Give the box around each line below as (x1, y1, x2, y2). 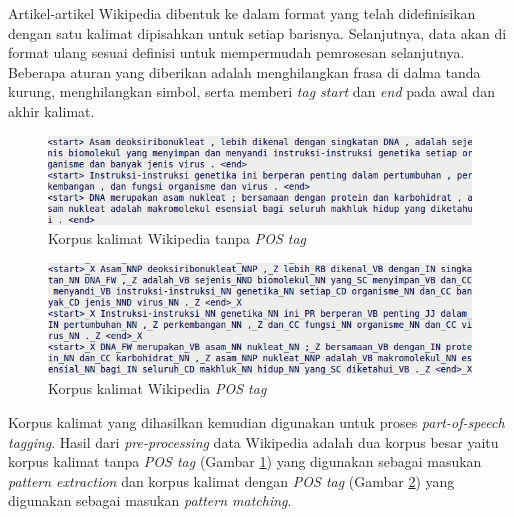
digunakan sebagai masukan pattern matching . (8, 490, 292, 511)
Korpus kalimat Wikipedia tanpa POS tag (48, 228, 307, 249)
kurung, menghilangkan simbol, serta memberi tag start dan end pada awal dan (8, 81, 495, 102)
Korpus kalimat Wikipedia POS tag (48, 378, 267, 399)
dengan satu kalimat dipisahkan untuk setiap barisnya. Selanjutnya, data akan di (8, 22, 507, 43)
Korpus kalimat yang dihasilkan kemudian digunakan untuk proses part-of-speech (8, 412, 505, 433)
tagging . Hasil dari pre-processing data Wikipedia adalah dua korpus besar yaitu (8, 431, 499, 452)
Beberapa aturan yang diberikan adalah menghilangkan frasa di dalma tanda (8, 61, 481, 82)
